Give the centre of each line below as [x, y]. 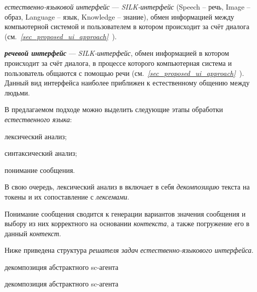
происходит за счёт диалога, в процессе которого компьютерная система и [118, 63]
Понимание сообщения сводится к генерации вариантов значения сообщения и [125, 213]
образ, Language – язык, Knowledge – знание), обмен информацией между [119, 16]
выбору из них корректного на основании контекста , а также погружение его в [127, 223]
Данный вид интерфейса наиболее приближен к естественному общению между [127, 83]
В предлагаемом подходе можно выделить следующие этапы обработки [114, 109]
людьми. [17, 92]
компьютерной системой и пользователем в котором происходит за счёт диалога [127, 26]
